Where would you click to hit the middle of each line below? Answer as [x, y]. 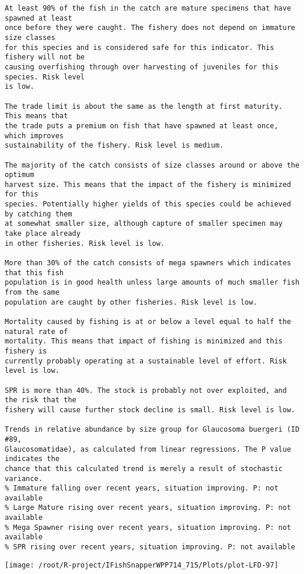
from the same [32, 293]
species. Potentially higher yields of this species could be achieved [148, 204]
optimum [20, 175]
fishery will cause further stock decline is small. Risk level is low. [150, 410]
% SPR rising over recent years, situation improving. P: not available [150, 547]
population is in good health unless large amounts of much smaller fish [152, 283]
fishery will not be [45, 57]
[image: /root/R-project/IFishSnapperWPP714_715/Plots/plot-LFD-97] [142, 565]
